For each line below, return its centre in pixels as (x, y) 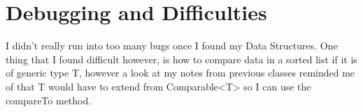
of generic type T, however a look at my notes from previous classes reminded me (180, 73)
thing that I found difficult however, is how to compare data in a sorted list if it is (181, 59)
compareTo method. (49, 100)
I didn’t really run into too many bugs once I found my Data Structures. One (172, 46)
